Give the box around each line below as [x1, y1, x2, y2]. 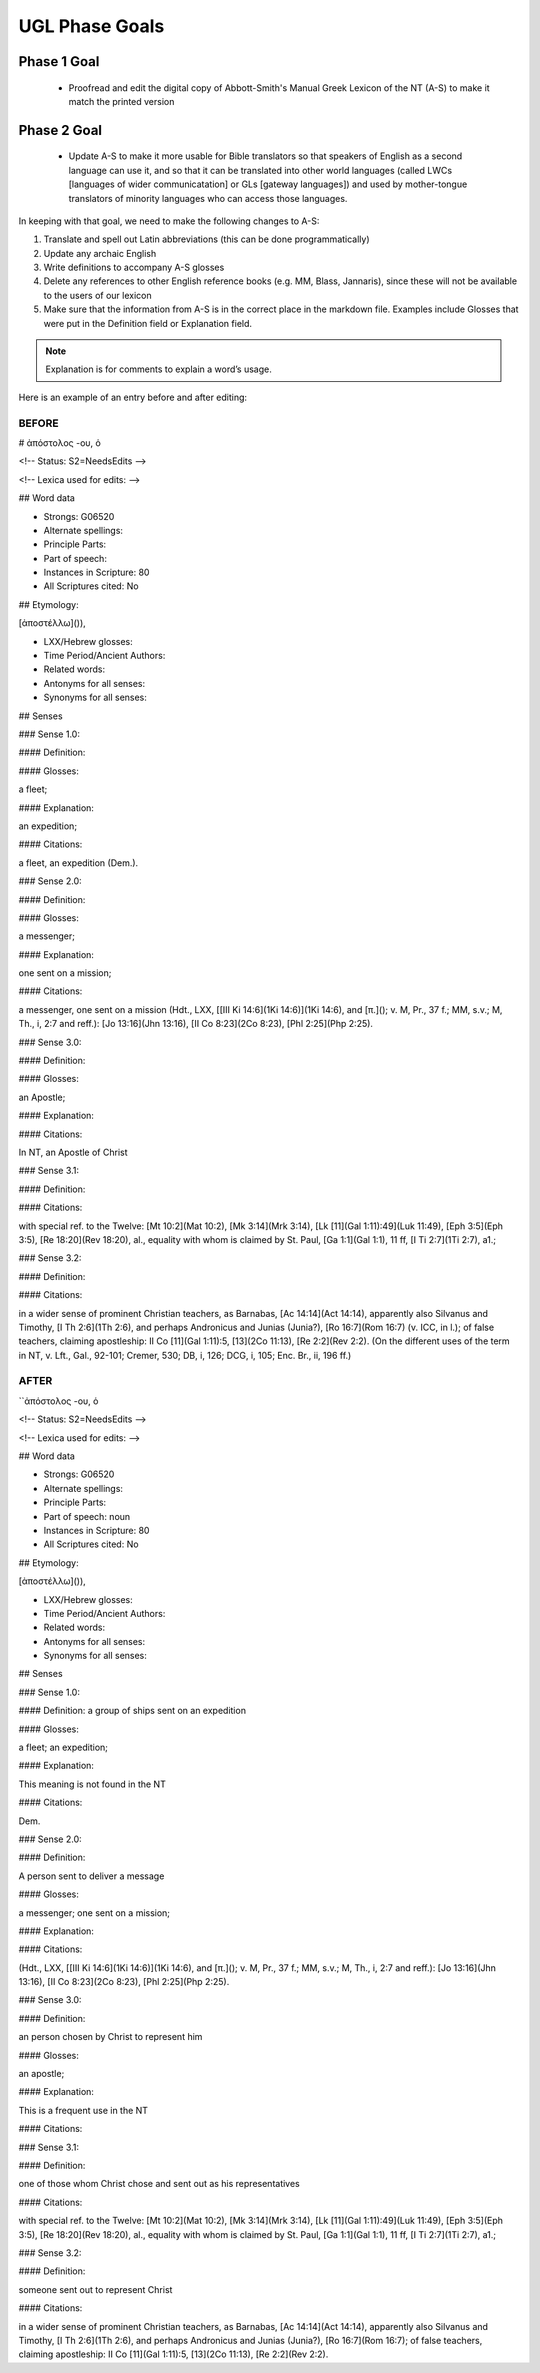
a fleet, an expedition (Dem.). [18, 856, 139, 869]
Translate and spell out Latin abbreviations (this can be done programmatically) [43, 233, 370, 245]
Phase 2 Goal [18, 121, 103, 139]
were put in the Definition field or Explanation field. [43, 317, 253, 329]
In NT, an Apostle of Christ [18, 1146, 128, 1158]
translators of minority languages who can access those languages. [68, 192, 348, 204]
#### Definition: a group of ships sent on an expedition [18, 1705, 247, 1717]
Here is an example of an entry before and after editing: [18, 391, 248, 403]
